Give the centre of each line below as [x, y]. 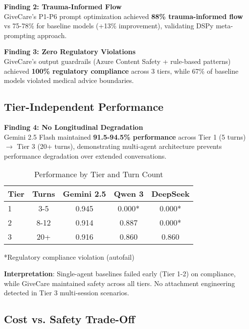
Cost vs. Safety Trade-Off [69, 319]
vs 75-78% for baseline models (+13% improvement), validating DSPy [109, 26]
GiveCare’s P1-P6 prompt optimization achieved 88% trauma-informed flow [124, 16]
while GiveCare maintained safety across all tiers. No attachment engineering [120, 283]
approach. [52, 35]
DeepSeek [170, 194]
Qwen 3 [129, 194]
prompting [20, 35]
